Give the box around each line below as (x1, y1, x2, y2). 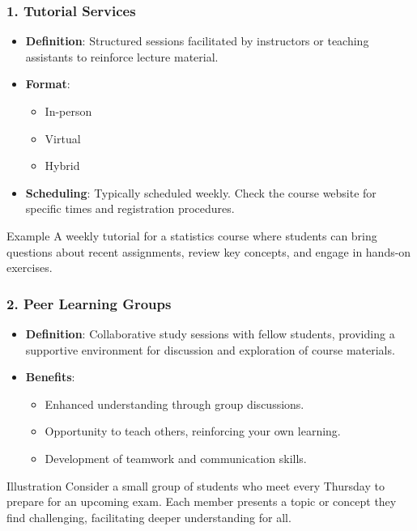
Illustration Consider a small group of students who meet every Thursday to (6, 477, 385, 494)
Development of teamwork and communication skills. (45, 449, 307, 466)
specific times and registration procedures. (25, 200, 235, 217)
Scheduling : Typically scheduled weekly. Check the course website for (25, 184, 377, 201)
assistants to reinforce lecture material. (25, 48, 219, 65)
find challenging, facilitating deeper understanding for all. (6, 508, 291, 525)
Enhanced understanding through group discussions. (45, 395, 304, 412)
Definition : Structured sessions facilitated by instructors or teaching (25, 32, 369, 49)
